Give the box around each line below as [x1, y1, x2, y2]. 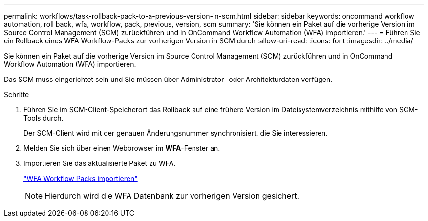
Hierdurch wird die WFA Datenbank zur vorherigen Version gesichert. [44, 191, 300, 201]
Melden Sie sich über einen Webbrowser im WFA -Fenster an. [23, 144, 220, 152]
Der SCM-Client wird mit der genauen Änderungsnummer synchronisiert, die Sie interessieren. [23, 129, 328, 137]
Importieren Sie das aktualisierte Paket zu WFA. [23, 159, 176, 167]
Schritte [4, 90, 29, 99]
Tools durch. [23, 114, 64, 122]
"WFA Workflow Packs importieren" [23, 174, 138, 182]
